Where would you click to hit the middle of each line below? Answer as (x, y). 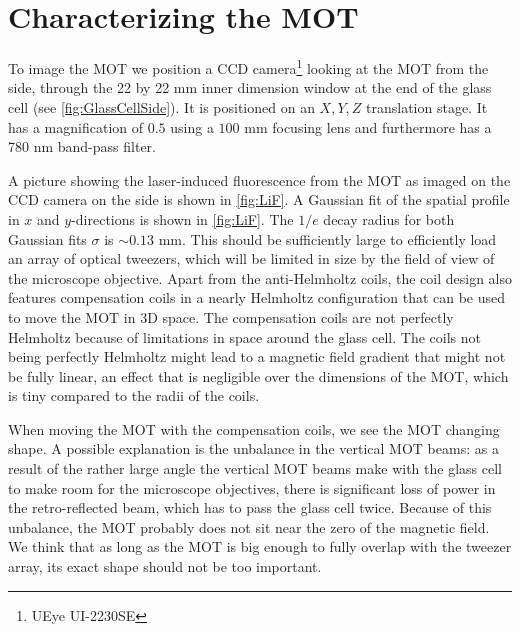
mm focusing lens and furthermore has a (368, 126)
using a (192, 126)
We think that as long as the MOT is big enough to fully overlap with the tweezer (260, 546)
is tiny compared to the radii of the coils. (134, 395)
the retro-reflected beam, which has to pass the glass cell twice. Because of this (250, 507)
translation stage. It (427, 106)
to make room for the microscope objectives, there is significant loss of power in (252, 487)
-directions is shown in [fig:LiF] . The (182, 218)
